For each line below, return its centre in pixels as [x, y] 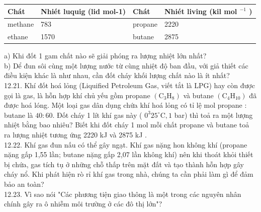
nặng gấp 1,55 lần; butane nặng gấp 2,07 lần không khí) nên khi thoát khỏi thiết [129, 154]
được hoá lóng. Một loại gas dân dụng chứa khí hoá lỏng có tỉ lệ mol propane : [125, 105]
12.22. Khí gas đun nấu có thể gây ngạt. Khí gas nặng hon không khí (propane [126, 144]
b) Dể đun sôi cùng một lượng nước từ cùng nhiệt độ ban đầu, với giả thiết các [126, 65]
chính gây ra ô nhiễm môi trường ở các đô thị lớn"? [83, 204]
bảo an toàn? [24, 184]
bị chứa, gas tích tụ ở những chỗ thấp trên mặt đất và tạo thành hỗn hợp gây [124, 164]
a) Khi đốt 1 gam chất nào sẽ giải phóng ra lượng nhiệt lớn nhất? [105, 56]
